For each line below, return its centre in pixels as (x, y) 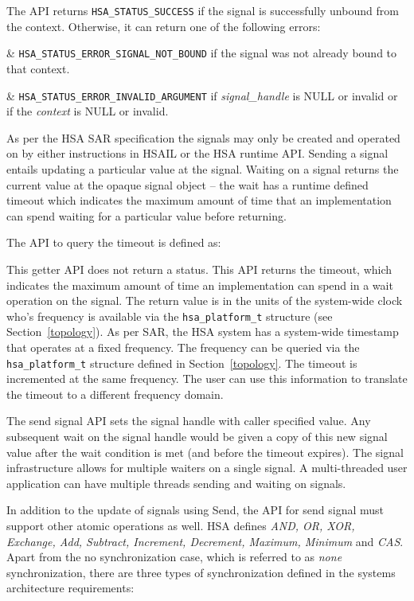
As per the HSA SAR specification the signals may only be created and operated (203, 137)
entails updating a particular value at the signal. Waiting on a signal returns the (203, 168)
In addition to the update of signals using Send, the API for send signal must (195, 510)
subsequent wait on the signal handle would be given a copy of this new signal (197, 436)
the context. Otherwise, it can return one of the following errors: (164, 26)
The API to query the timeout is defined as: (114, 242)
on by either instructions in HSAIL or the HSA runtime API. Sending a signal (197, 153)
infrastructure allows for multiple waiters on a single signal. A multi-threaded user (207, 468)
